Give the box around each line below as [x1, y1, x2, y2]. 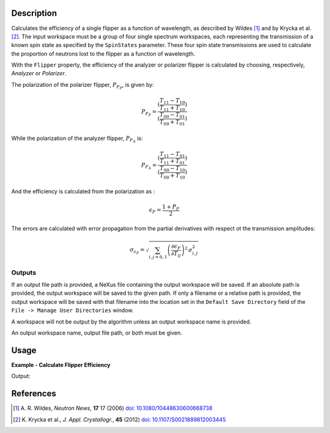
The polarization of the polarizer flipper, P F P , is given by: [11, 81, 154, 91]
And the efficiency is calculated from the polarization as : [11, 188, 155, 195]
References [11, 388, 56, 399]
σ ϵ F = [130, 246, 145, 256]
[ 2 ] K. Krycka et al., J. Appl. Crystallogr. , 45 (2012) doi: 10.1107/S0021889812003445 [13, 416, 226, 423]
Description [11, 8, 57, 18]
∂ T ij [170, 250, 182, 258]
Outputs [11, 268, 37, 276]
